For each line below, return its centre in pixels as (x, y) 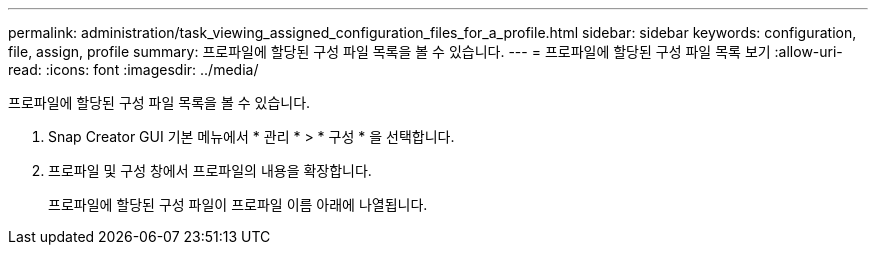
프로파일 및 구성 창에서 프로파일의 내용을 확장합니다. (210, 170)
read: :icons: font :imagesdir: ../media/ (133, 69)
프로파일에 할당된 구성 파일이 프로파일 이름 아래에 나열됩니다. (238, 204)
